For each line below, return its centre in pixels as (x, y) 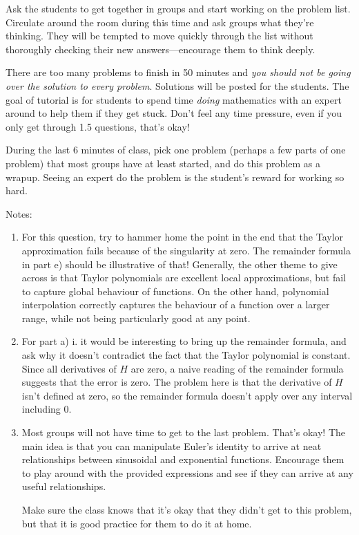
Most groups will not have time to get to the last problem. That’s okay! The (183, 432)
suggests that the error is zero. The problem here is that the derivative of (177, 382)
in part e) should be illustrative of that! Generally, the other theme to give (179, 264)
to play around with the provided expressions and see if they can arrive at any (187, 472)
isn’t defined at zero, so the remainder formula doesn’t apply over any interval (187, 395)
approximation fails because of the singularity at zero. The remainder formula (186, 250)
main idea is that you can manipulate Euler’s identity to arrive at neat (172, 445)
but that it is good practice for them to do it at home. (137, 523)
